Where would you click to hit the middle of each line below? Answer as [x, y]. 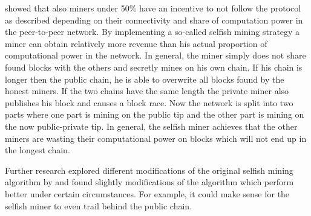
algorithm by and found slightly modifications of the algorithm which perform [149, 182]
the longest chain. [38, 150]
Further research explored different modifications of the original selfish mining [149, 170]
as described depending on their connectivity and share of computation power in [154, 20]
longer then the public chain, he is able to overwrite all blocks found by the [145, 79]
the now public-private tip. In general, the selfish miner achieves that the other [151, 126]
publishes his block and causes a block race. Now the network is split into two [149, 102]
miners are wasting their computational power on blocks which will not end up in [156, 138]
